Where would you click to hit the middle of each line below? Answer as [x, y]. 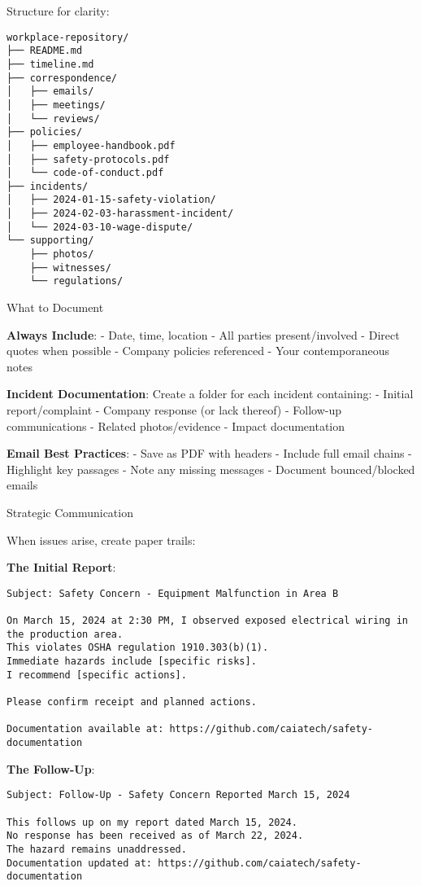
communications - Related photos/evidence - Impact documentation [176, 425]
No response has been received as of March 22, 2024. [155, 836]
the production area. [65, 634]
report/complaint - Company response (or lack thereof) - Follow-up [174, 410]
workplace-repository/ [68, 37]
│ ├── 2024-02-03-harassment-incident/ [120, 214]
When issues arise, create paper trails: [101, 539]
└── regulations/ [76, 281]
